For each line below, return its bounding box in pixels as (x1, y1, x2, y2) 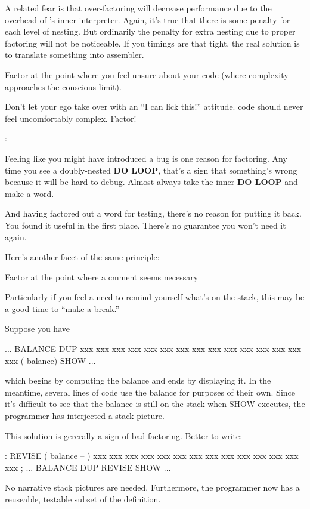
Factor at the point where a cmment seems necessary (5, 270, 199, 283)
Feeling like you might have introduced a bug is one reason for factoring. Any (5, 152, 287, 164)
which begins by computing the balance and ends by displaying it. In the (5, 374, 271, 387)
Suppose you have (5, 322, 70, 335)
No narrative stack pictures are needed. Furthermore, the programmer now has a (5, 481, 300, 493)
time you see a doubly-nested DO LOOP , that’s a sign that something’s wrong (5, 164, 297, 176)
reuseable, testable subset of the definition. (5, 493, 161, 505)
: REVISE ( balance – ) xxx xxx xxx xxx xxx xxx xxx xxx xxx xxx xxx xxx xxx (5, 449, 299, 462)
